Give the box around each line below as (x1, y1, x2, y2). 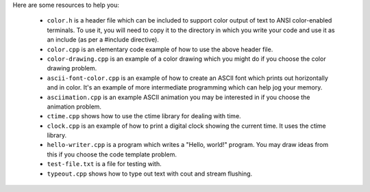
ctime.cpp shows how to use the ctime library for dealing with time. (47, 112, 241, 120)
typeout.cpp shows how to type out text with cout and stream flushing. (47, 169, 253, 178)
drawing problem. (47, 64, 97, 72)
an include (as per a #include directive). (47, 36, 159, 44)
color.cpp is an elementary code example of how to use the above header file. (47, 45, 273, 53)
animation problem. (47, 102, 102, 111)
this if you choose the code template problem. (47, 150, 177, 159)
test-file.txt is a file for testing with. (47, 160, 162, 168)
